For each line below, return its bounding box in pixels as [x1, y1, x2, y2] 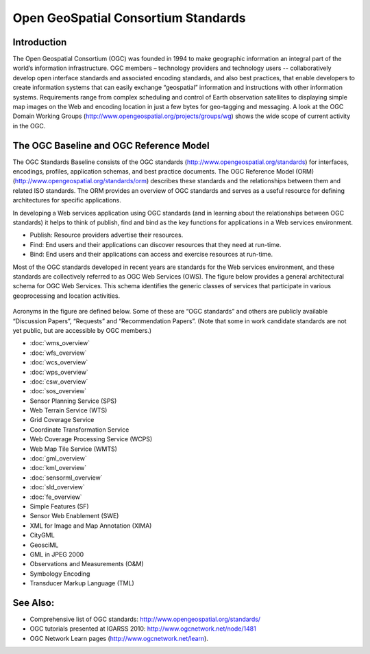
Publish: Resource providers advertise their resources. [29, 231, 184, 240]
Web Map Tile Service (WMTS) [29, 445, 118, 453]
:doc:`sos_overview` [29, 387, 87, 395]
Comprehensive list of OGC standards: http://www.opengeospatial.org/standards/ [29, 615, 260, 624]
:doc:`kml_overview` [29, 464, 87, 472]
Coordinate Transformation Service [29, 425, 129, 434]
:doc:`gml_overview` [29, 454, 87, 463]
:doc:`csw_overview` [29, 377, 88, 386]
